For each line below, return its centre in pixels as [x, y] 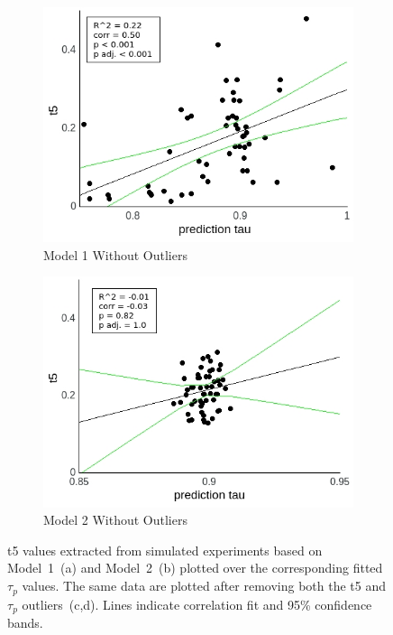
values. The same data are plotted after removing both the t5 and [204, 586]
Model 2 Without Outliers [115, 520]
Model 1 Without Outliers [115, 254]
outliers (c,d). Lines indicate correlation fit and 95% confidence [197, 604]
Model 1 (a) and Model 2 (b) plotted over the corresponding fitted [195, 568]
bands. [25, 622]
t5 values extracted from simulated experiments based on [165, 550]
